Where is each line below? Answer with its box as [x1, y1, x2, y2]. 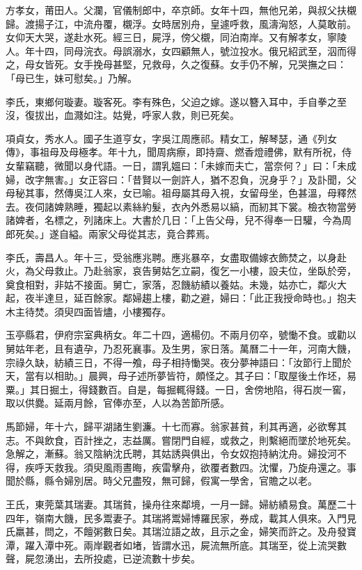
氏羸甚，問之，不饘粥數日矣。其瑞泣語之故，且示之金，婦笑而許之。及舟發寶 [6, 524, 356, 539]
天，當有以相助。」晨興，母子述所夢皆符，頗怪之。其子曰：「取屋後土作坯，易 [6, 368, 356, 383]
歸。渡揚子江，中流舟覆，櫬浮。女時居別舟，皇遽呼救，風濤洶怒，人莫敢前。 [6, 16, 356, 31]
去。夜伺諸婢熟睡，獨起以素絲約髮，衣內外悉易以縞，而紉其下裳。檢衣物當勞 [6, 199, 356, 213]
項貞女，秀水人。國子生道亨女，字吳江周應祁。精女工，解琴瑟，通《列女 [6, 131, 337, 145]
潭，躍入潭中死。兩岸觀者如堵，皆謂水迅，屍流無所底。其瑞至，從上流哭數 [6, 537, 347, 552]
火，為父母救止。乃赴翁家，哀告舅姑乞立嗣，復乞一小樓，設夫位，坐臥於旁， [6, 263, 356, 278]
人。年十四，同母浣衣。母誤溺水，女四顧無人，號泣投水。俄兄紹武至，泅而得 [6, 43, 356, 58]
